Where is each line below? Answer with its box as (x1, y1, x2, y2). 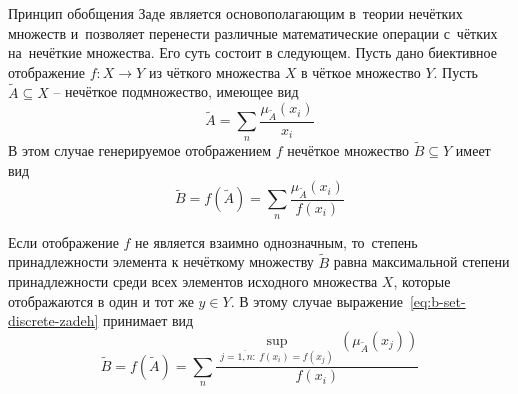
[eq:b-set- (409, 290, 466, 311)
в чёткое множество (301, 61, 421, 82)
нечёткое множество (287, 139, 410, 160)
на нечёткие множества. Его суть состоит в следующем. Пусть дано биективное (8, 42, 497, 63)
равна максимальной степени (333, 251, 510, 272)
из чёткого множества (148, 61, 281, 82)
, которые (393, 271, 451, 292)
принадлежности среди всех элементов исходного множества (8, 271, 378, 292)
